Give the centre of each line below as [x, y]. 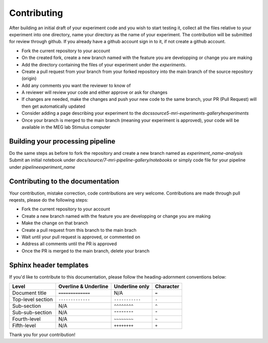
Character [167, 286]
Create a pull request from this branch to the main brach [79, 230]
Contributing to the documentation [64, 181]
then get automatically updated [53, 106]
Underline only [132, 286]
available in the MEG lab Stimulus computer [66, 127]
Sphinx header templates [49, 265]
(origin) [29, 78]
